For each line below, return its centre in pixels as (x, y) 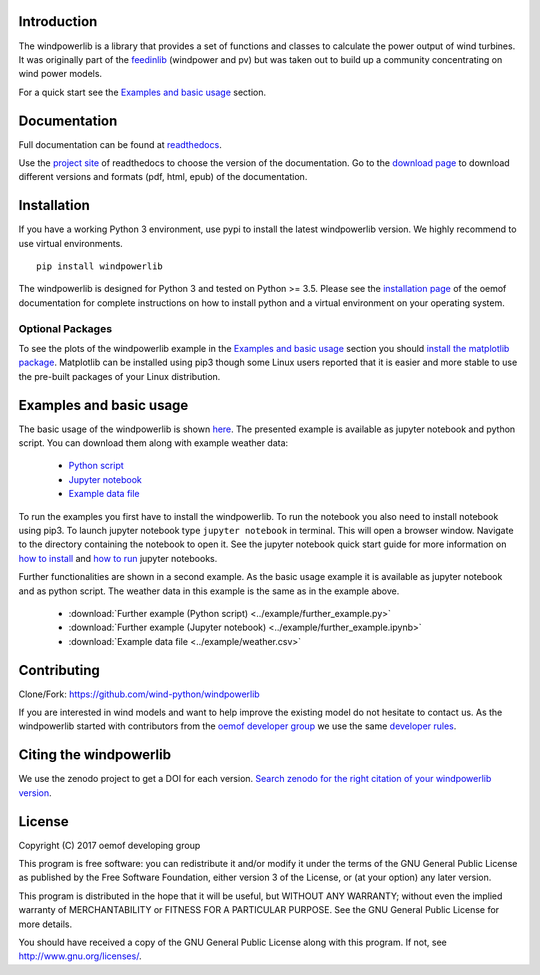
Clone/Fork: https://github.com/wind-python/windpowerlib (139, 694)
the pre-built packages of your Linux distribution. (119, 376)
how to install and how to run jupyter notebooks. (118, 558)
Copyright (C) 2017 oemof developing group (109, 845)
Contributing (59, 670)
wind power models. (60, 74)
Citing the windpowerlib (95, 755)
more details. (45, 924)
